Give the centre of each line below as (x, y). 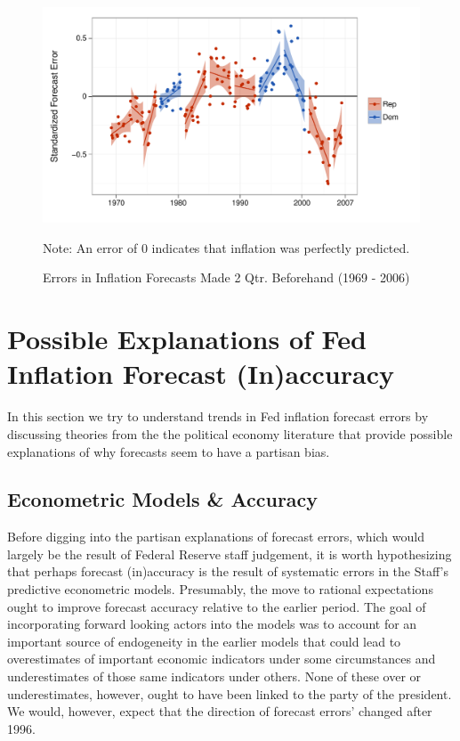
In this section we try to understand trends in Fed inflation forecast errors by (218, 416)
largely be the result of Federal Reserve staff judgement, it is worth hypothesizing (230, 554)
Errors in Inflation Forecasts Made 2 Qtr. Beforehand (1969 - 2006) (226, 277)
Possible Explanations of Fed (187, 339)
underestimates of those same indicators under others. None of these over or (214, 676)
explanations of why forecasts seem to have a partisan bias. (169, 451)
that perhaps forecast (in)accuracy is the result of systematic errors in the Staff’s (228, 571)
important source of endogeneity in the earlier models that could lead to (204, 641)
